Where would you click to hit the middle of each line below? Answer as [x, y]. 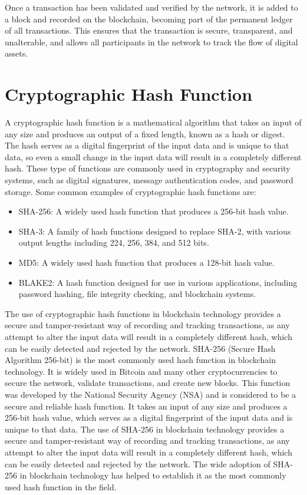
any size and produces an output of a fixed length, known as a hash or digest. [145, 133]
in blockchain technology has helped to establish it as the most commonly [153, 475]
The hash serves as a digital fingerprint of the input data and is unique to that [147, 145]
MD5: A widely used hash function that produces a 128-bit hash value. [146, 263]
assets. [16, 53]
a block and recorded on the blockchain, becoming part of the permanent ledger [149, 19]
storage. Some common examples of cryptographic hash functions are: [131, 191]
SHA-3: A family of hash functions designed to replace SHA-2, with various [155, 231]
